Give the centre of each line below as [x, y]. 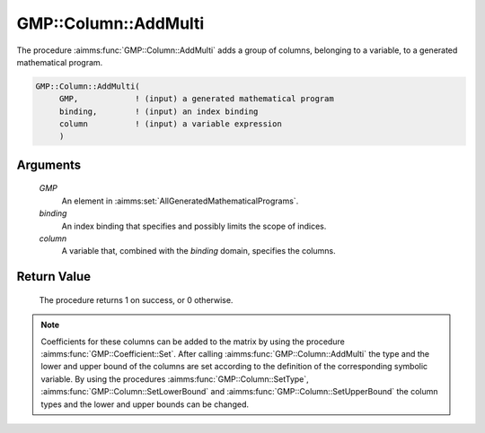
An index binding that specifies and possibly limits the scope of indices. [194, 226]
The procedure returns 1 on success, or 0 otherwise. [136, 299]
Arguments [49, 165]
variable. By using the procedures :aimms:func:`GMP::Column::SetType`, [175, 379]
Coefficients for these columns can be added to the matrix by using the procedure [193, 342]
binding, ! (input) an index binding [159, 111]
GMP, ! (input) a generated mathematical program [196, 99]
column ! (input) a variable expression [170, 124]
